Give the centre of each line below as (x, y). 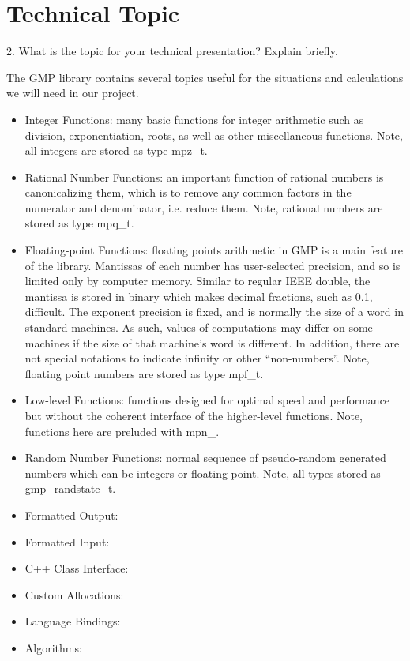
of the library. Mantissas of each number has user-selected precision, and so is (213, 265)
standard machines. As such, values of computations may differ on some (199, 327)
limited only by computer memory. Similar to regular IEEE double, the (197, 281)
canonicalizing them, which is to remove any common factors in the (188, 192)
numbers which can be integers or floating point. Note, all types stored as (203, 473)
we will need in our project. (73, 93)
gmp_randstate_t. (70, 488)
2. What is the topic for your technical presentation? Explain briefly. (172, 51)
